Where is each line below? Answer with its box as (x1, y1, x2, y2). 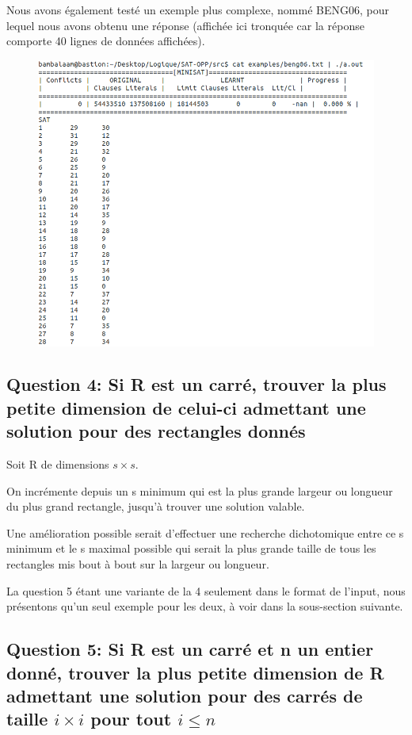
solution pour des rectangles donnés (6, 419, 306, 443)
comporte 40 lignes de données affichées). (6, 33, 205, 49)
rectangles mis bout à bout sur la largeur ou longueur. (6, 556, 269, 572)
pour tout (90, 706, 172, 731)
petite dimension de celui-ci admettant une (6, 395, 366, 419)
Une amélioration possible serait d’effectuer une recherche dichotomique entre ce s (6, 524, 404, 541)
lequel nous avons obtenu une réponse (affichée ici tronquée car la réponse (6, 17, 364, 33)
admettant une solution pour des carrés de (6, 683, 363, 707)
